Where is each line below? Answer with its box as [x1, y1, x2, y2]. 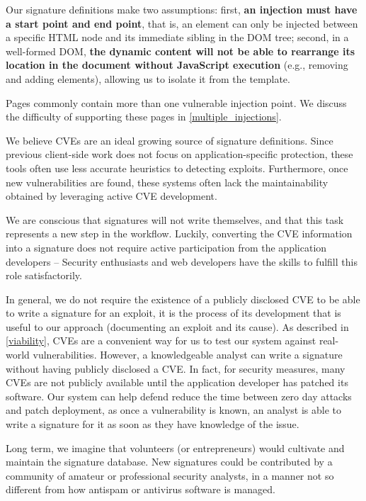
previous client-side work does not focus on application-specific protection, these [6, 147, 353, 162]
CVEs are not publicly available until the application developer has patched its [6, 375, 348, 390]
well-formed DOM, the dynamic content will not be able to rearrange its [6, 43, 355, 58]
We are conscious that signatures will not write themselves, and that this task [6, 212, 344, 227]
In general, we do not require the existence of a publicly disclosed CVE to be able [6, 291, 360, 306]
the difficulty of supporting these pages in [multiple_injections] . [6, 109, 282, 124]
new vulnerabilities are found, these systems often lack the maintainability [6, 174, 328, 189]
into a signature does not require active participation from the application [6, 240, 327, 254]
